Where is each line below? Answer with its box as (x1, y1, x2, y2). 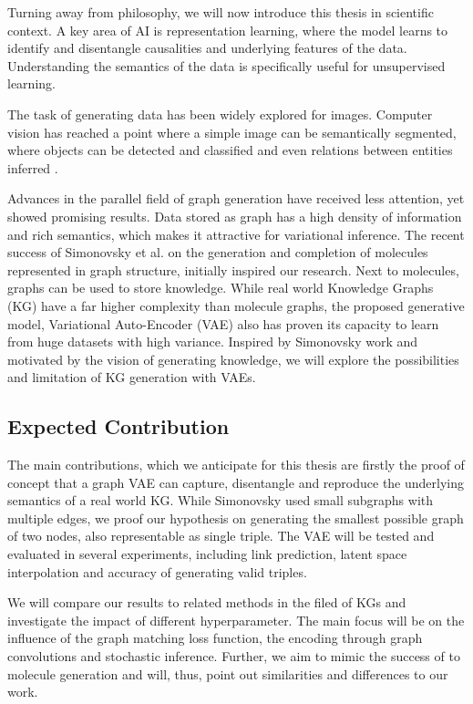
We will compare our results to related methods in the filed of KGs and (7, 593, 406, 612)
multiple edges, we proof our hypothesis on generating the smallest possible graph (7, 508, 464, 527)
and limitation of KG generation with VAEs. (7, 368, 256, 387)
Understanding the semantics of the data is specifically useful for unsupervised (7, 56, 446, 75)
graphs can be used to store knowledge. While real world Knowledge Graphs (7, 278, 434, 297)
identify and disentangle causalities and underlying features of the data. (7, 38, 407, 57)
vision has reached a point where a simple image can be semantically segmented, (7, 122, 457, 141)
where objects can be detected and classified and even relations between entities (7, 140, 453, 160)
